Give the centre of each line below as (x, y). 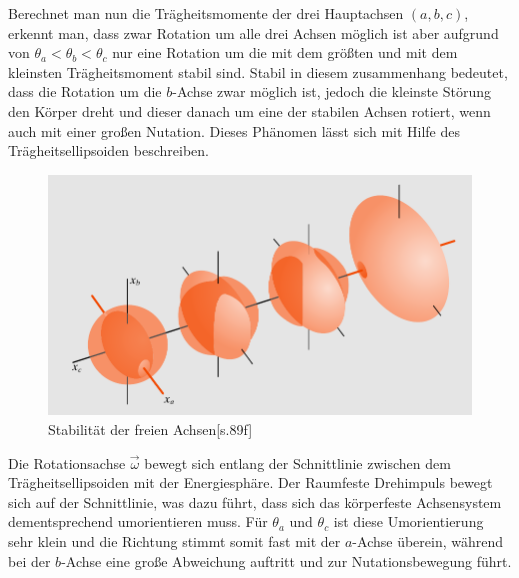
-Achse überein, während (428, 541)
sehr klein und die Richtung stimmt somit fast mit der (174, 541)
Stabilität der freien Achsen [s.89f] (150, 429)
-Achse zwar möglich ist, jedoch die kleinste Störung (332, 91)
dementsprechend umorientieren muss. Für (138, 521)
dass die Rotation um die (85, 91)
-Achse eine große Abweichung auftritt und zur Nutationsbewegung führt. (286, 560)
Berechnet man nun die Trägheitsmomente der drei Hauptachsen (206, 13)
